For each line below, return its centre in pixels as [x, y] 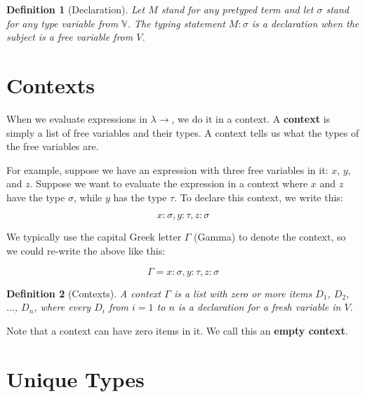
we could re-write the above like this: [86, 251]
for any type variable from [62, 23]
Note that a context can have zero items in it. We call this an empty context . [177, 330]
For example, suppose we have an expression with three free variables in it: [167, 169]
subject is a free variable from [70, 37]
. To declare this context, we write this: [259, 197]
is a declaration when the [305, 23]
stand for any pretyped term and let [237, 9]
